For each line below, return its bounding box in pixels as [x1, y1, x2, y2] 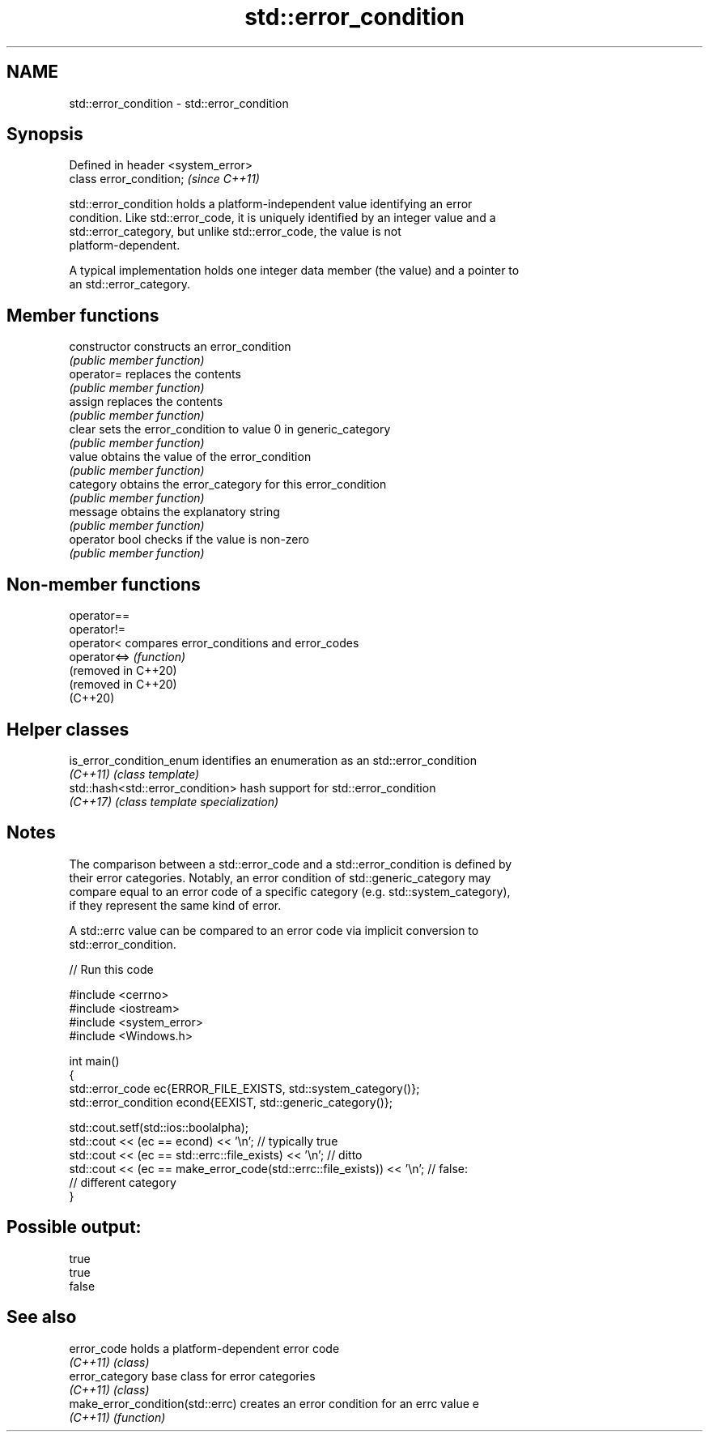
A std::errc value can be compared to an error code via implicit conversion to [69, 923, 479, 937]
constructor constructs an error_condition [69, 339, 291, 354]
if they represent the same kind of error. [69, 898, 282, 912]
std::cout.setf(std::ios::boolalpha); [69, 1120, 248, 1134]
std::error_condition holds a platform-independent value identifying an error [69, 197, 473, 211]
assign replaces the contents [69, 395, 223, 409]
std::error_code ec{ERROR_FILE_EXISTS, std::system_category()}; [69, 1081, 420, 1095]
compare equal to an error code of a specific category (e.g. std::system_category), [69, 884, 511, 898]
